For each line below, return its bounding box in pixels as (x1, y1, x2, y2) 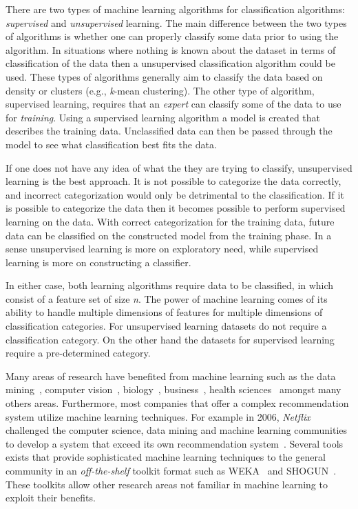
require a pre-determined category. (6, 346, 151, 360)
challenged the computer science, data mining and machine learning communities (6, 423, 348, 437)
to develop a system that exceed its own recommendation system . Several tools (6, 436, 344, 450)
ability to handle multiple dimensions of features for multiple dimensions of (6, 305, 323, 319)
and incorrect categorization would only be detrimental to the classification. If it (6, 187, 344, 201)
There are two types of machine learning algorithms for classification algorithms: (6, 2, 345, 16)
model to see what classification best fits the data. (6, 137, 217, 151)
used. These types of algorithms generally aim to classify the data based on (6, 69, 323, 83)
